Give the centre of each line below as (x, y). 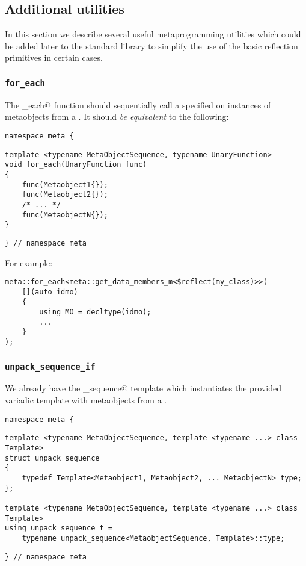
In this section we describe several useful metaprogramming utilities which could (153, 34)
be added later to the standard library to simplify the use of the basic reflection (151, 45)
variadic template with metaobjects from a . (86, 400)
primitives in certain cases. (54, 58)
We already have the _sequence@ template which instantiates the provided (143, 388)
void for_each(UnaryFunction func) (76, 165)
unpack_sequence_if (50, 366)
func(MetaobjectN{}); (65, 215)
